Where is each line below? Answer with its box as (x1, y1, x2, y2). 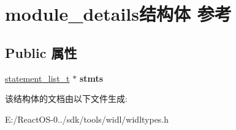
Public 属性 (5, 43, 77, 62)
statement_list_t (5, 71, 70, 84)
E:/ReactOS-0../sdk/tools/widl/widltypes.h (5, 112, 169, 125)
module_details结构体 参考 (5, 1, 232, 26)
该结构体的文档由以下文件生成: (5, 92, 128, 105)
